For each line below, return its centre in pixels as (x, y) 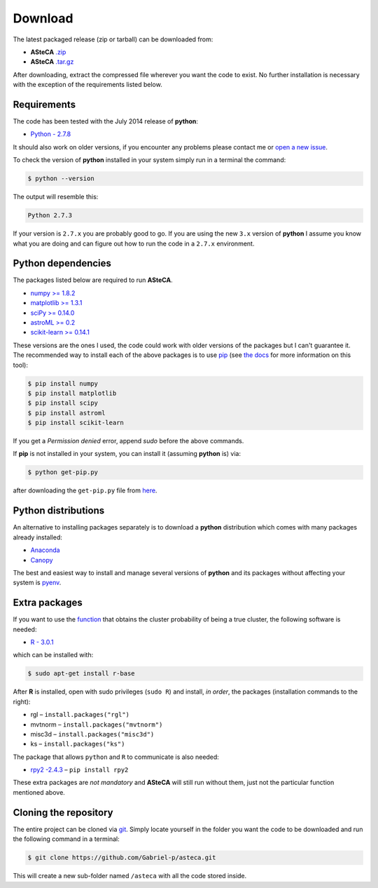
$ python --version (61, 179)
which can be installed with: (53, 655)
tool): (20, 365)
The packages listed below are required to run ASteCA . (93, 280)
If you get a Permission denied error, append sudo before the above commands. (128, 441)
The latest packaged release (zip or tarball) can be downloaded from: (113, 39)
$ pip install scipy (63, 403)
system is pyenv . (37, 583)
